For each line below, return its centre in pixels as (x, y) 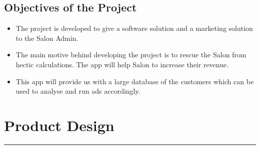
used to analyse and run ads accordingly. (78, 91)
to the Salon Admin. (47, 38)
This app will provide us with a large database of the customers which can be (135, 81)
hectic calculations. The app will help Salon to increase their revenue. (122, 64)
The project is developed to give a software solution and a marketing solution (134, 28)
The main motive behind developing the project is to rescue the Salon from (131, 55)
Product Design (59, 125)
